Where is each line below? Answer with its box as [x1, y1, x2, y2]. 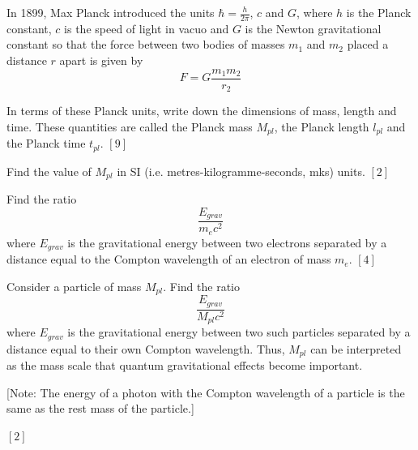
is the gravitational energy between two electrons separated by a [67, 234, 387, 251]
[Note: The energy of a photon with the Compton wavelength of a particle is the [6, 384, 405, 401]
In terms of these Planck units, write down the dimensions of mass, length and [6, 102, 397, 119]
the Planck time [6, 135, 86, 152]
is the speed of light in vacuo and [64, 19, 229, 36]
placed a [347, 36, 389, 53]
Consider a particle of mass [6, 277, 142, 294]
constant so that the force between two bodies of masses [6, 36, 285, 53]
